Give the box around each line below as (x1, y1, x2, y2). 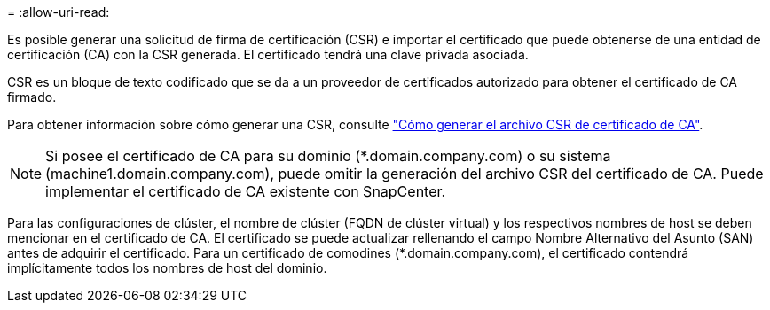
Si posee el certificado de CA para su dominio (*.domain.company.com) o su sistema (45, 147, 611, 165)
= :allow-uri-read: (7, 4, 110, 19)
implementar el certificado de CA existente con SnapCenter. (45, 182, 446, 200)
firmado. (7, 89, 57, 105)
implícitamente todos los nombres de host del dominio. (7, 260, 327, 275)
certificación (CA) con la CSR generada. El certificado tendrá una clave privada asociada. (7, 47, 529, 62)
